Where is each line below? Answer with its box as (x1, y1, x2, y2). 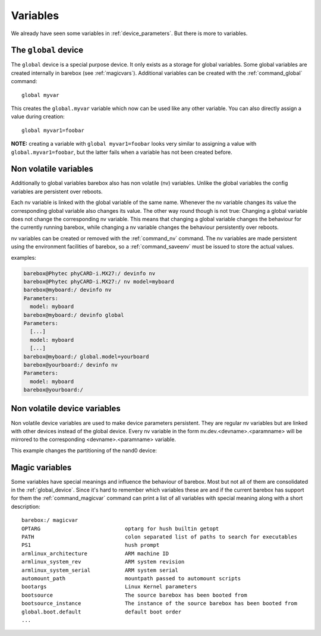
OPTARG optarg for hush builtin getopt (21, 525, 219, 532)
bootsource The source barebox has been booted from (21, 591, 247, 599)
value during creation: (11, 113, 65, 120)
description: (11, 503, 41, 510)
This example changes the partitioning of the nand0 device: (11, 446, 158, 454)
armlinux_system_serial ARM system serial (21, 566, 178, 574)
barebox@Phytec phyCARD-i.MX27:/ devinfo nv (23, 270, 156, 276)
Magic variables (11, 462, 72, 473)
